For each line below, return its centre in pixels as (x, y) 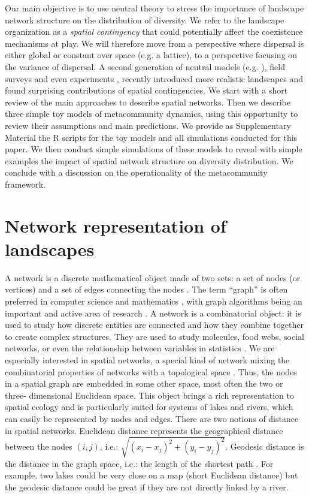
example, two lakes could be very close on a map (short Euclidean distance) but (152, 475)
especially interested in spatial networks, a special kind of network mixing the (147, 359)
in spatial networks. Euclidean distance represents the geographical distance (144, 430)
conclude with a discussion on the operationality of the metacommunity (136, 172)
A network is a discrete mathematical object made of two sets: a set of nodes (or (153, 277)
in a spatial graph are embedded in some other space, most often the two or (144, 383)
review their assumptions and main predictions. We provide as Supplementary (148, 125)
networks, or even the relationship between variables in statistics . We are (140, 348)
